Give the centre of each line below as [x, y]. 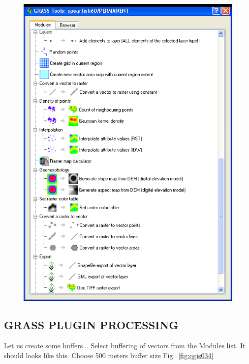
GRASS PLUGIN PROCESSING [91, 325]
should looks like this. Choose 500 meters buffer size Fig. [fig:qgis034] [109, 355]
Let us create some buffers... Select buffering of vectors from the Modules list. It [125, 346]
